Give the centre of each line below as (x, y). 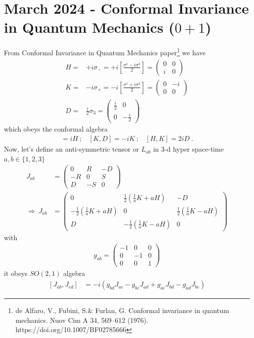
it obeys (16, 273)
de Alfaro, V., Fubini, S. (52, 310)
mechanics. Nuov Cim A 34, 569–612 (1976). (82, 320)
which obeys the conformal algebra (56, 129)
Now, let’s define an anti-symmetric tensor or (72, 149)
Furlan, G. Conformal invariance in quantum (162, 310)
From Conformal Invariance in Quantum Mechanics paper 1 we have (105, 52)
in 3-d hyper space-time (188, 149)
